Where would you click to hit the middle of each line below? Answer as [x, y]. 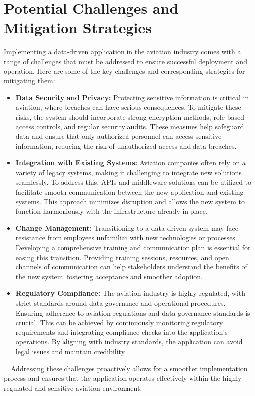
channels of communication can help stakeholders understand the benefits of [131, 267]
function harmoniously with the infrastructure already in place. [112, 211]
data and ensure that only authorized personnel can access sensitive [119, 136]
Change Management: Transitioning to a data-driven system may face [127, 228]
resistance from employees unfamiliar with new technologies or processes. [126, 237]
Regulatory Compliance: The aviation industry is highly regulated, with [130, 293]
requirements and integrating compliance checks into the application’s [122, 332]
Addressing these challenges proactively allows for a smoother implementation [129, 368]
